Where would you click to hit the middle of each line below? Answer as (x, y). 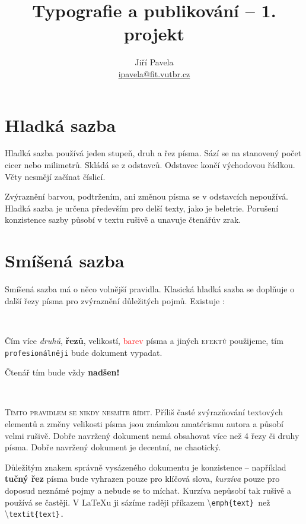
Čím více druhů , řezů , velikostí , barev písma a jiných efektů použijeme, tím (144, 340)
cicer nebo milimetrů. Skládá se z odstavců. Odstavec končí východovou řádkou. (150, 165)
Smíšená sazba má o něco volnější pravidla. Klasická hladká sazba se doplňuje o (150, 289)
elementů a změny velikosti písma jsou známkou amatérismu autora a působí (144, 423)
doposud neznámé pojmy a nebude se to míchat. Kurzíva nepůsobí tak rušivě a (148, 490)
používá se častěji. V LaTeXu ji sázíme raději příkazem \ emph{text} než (138, 502)
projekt (154, 34)
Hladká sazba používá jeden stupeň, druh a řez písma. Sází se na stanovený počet (153, 153)
